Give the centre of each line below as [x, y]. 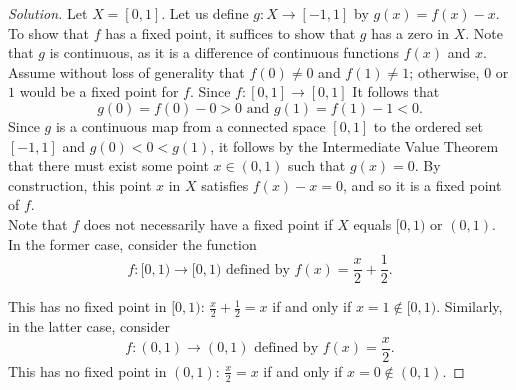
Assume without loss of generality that [126, 71]
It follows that [396, 91]
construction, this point [80, 184]
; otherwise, [444, 71]
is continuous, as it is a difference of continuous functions [224, 52]
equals [372, 223]
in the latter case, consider [89, 326]
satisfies [225, 184]
